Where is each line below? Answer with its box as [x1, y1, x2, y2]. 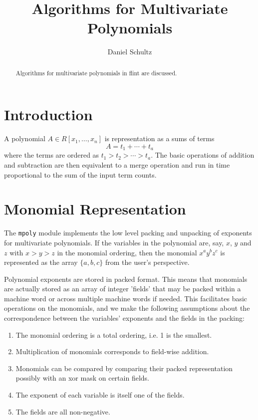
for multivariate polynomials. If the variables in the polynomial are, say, [4, 237, 224, 247]
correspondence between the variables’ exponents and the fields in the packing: [4, 313, 245, 323]
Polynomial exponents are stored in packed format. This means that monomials [4, 273, 248, 284]
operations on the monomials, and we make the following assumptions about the [4, 303, 250, 313]
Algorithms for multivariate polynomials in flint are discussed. [15, 68, 177, 77]
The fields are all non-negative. [15, 406, 110, 417]
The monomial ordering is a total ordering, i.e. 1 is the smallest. [15, 329, 212, 340]
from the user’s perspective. [105, 257, 190, 267]
